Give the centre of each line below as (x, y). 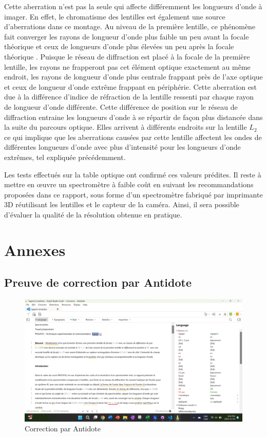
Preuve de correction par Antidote (98, 282)
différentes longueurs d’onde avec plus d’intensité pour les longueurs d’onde (122, 147)
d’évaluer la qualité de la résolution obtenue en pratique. (93, 214)
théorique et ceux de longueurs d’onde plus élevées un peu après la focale (119, 46)
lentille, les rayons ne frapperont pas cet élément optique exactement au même (127, 66)
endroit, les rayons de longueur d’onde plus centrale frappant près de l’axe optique (133, 77)
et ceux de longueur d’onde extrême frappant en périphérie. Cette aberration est (130, 86)
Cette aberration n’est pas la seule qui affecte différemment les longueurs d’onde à (133, 6)
